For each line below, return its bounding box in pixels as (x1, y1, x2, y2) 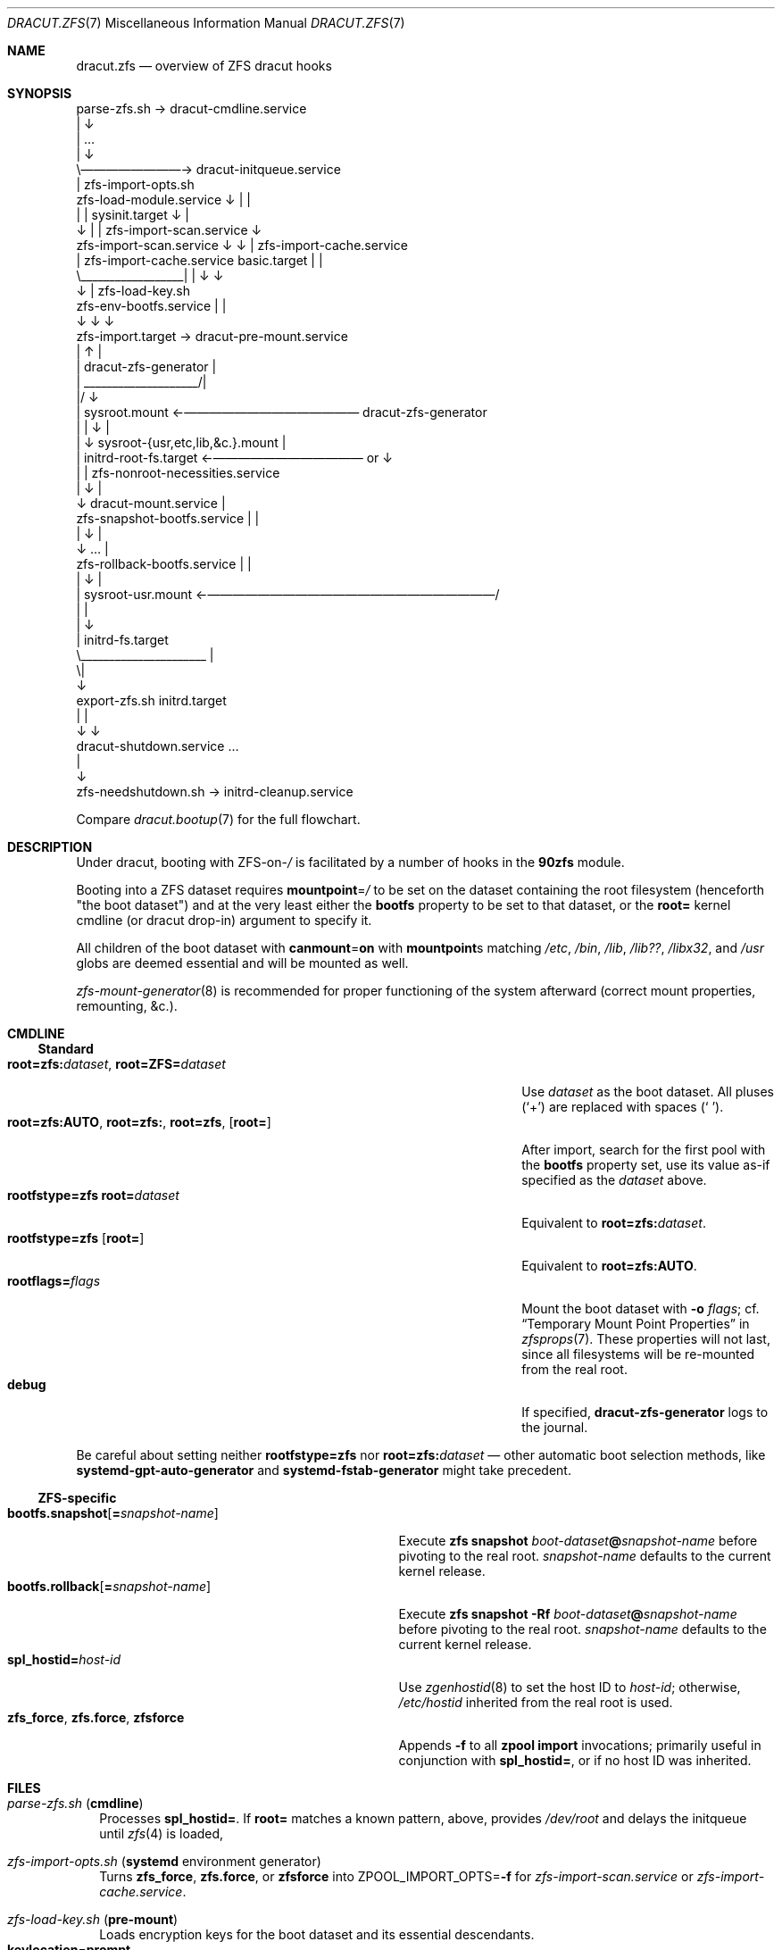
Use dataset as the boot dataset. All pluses (521, 1084, 774, 1099)
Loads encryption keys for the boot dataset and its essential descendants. (99, 1927, 535, 1942)
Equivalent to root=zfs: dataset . (521, 1215, 706, 1230)
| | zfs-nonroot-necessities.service (76, 465, 280, 480)
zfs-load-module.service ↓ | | (76, 192, 251, 207)
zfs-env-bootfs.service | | (76, 298, 227, 313)
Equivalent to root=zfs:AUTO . (521, 1258, 697, 1273)
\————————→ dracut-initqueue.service (76, 162, 341, 177)
